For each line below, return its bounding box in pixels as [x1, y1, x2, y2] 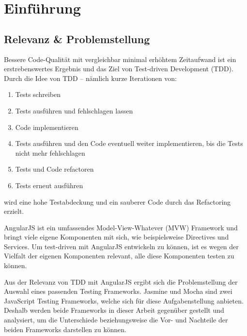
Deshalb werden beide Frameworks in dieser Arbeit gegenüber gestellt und [4, 305, 224, 315]
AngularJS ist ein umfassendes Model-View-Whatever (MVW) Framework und [4, 222, 238, 232]
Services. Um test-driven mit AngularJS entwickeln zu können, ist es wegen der [4, 241, 239, 251]
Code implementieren [15, 122, 78, 132]
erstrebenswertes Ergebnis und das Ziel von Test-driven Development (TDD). [4, 64, 233, 74]
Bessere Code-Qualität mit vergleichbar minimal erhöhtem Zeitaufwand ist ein [4, 54, 236, 64]
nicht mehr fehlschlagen [15, 147, 85, 158]
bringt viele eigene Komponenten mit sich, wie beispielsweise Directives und [4, 232, 229, 242]
